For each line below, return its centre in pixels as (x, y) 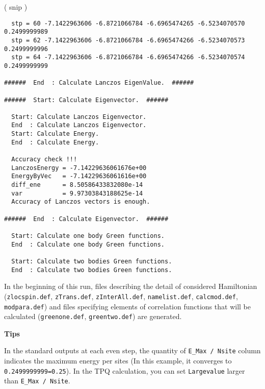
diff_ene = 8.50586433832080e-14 (77, 185)
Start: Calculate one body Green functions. (88, 236)
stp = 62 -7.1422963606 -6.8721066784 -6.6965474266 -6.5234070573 (128, 40)
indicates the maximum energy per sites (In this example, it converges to (118, 361)
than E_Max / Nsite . (37, 381)
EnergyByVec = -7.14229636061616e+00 (79, 176)
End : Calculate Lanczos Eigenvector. (79, 125)
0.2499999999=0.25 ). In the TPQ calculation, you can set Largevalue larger (125, 370)
